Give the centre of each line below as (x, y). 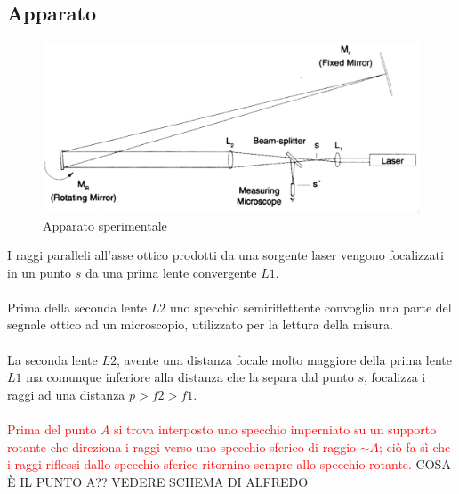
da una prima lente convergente (171, 272)
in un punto (39, 272)
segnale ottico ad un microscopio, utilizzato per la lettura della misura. (200, 324)
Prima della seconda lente (77, 307)
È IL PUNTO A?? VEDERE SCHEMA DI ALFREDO (158, 481)
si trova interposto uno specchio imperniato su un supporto (275, 429)
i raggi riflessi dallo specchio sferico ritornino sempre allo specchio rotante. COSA (229, 464)
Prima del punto (52, 429)
